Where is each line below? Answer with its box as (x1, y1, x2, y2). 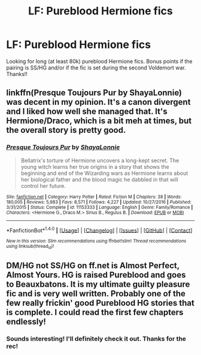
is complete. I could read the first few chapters (6, 307, 184, 317)
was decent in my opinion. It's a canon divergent (6, 97, 191, 107)
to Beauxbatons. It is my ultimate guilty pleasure (6, 280, 190, 289)
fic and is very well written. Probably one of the (6, 289, 186, 299)
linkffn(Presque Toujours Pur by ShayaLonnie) (6, 88, 182, 98)
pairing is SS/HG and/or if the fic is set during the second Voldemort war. (6, 64, 187, 71)
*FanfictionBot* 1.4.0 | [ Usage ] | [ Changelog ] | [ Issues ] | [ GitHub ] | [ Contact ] (6, 226, 193, 234)
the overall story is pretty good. (6, 125, 126, 135)
